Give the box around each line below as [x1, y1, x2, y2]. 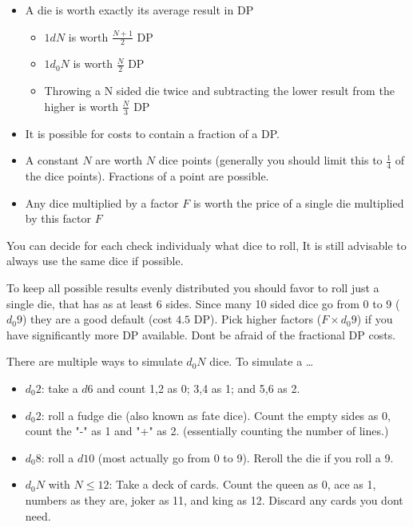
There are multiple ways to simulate [6, 353, 183, 370]
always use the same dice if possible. [6, 252, 184, 269]
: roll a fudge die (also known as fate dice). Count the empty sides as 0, [41, 406, 391, 423]
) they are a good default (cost [22, 311, 173, 327]
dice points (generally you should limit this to [158, 152, 383, 168]
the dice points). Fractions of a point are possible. [25, 168, 269, 184]
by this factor [25, 210, 91, 227]
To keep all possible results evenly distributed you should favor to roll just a [6, 279, 379, 296]
